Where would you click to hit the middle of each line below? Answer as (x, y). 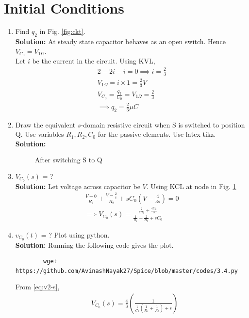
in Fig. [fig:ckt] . (62, 31)
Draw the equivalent (45, 124)
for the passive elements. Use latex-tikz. (157, 134)
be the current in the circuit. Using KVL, (94, 61)
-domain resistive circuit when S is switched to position (163, 124)
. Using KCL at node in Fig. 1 (191, 186)
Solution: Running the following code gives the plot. (94, 245)
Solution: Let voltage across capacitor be (78, 186)
